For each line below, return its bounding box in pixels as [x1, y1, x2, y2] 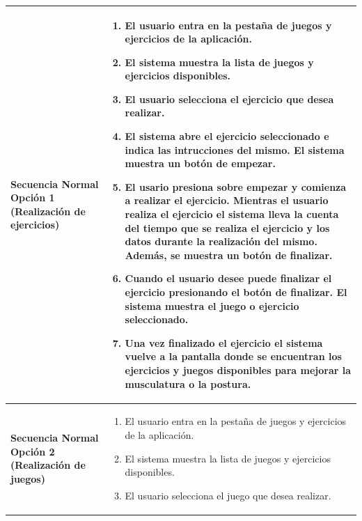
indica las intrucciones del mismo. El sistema [125, 142, 345, 157]
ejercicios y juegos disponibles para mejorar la [125, 362, 351, 377]
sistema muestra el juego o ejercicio [125, 298, 299, 313]
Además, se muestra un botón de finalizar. [125, 247, 333, 262]
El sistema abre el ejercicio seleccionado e [125, 129, 329, 143]
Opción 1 [10, 190, 55, 205]
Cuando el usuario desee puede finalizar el [125, 271, 332, 286]
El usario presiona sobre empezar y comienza [125, 179, 347, 194]
